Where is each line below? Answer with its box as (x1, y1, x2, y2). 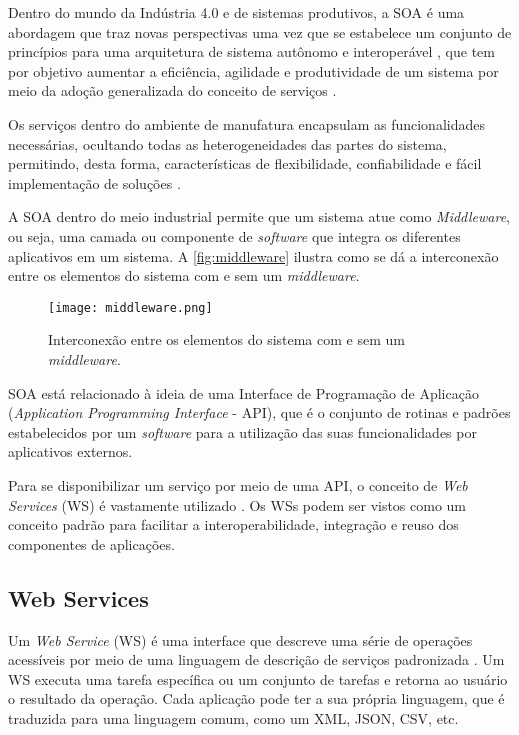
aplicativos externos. (8, 441, 133, 462)
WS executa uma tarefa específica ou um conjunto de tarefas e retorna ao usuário (8, 668, 508, 689)
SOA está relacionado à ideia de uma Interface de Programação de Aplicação (8, 382, 479, 403)
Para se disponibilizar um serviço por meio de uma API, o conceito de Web (8, 474, 468, 495)
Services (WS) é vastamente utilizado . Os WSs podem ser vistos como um (8, 494, 467, 515)
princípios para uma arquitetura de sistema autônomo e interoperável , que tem (8, 41, 495, 62)
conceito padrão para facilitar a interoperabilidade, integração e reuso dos (8, 514, 459, 535)
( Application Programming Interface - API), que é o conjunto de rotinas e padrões (8, 402, 511, 423)
